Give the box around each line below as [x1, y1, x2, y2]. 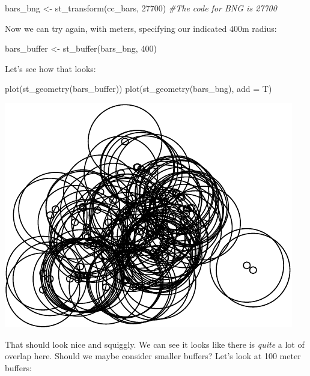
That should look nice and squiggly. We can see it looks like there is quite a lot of [5, 338, 305, 350]
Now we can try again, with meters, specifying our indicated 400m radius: [5, 22, 277, 34]
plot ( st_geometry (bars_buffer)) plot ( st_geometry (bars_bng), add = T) [5, 82, 272, 95]
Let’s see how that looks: [5, 62, 96, 74]
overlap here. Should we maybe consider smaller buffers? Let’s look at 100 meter [5, 350, 301, 362]
